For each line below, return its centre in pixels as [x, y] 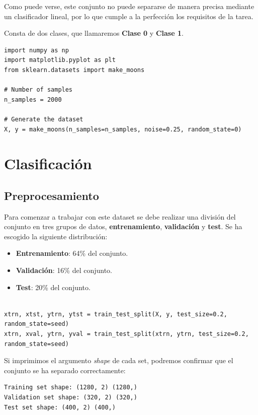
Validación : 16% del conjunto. [64, 270]
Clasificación [48, 163]
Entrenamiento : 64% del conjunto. [72, 253]
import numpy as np [36, 50]
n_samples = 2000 [33, 99]
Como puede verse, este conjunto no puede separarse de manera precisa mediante [129, 6]
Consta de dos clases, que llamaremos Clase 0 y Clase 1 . [94, 33]
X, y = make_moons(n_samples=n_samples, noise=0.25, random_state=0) [123, 129]
